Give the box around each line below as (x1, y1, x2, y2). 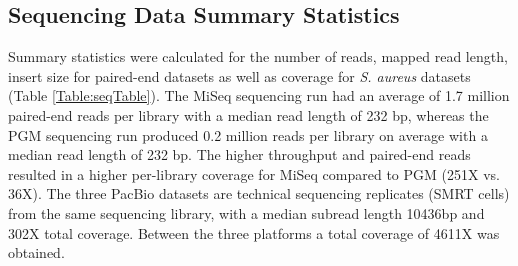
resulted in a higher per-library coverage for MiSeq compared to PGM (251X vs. (8, 163, 500, 184)
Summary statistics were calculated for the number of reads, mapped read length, (8, 46, 508, 67)
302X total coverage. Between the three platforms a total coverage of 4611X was (8, 222, 500, 243)
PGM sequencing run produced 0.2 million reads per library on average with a (8, 124, 488, 145)
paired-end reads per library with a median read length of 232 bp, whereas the (8, 104, 489, 125)
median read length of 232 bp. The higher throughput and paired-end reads (8, 144, 471, 165)
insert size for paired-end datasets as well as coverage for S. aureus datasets (8, 65, 471, 86)
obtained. (8, 242, 65, 263)
